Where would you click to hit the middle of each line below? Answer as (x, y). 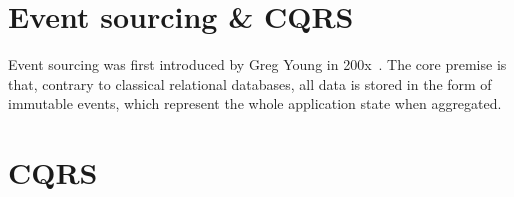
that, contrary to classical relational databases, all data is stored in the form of (250, 83)
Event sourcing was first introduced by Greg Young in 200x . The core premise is (257, 64)
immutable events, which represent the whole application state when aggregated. (255, 103)
